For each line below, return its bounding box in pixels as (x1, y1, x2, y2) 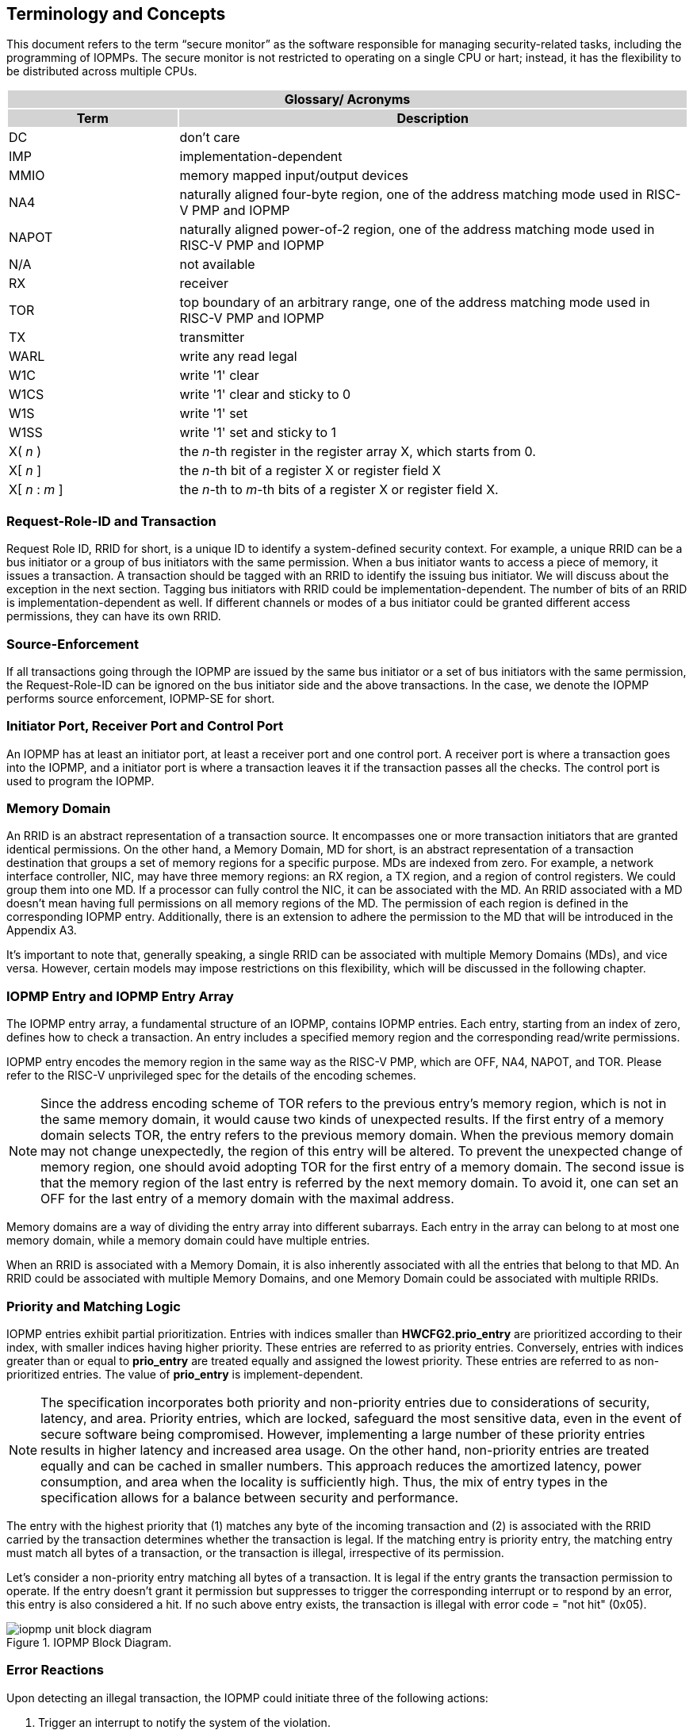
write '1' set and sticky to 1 (179, 424, 337, 441)
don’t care (179, 129, 240, 146)
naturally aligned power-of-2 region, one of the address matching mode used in (179, 221, 655, 238)
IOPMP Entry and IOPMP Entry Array (6, 988, 234, 1004)
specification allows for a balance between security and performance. (40, 1489, 459, 1506)
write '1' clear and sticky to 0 (179, 386, 351, 403)
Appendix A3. (6, 923, 77, 938)
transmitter (179, 329, 245, 346)
